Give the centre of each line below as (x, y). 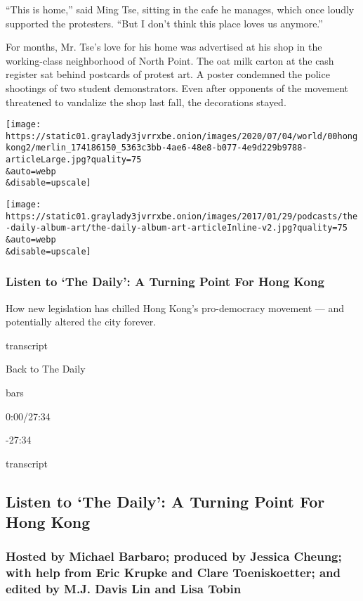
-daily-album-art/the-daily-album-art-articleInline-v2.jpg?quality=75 (177, 228)
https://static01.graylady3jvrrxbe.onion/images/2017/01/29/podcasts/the (182, 216)
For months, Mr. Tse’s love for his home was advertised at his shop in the (164, 47)
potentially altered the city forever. (81, 322)
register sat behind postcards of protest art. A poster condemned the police (168, 74)
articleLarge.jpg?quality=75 (74, 160)
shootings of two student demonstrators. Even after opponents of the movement (177, 88)
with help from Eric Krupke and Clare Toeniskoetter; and (173, 573)
